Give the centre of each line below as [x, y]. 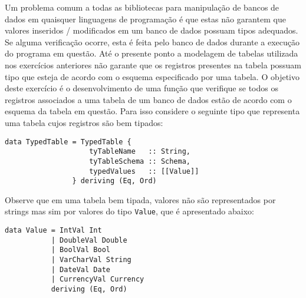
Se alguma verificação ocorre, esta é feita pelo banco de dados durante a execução [152, 42]
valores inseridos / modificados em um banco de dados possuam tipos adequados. [152, 30]
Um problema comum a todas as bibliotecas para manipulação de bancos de [142, 7]
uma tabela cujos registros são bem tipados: [84, 122]
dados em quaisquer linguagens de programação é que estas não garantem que [145, 19]
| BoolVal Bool [80, 250]
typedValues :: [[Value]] [144, 171]
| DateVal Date [80, 269]
